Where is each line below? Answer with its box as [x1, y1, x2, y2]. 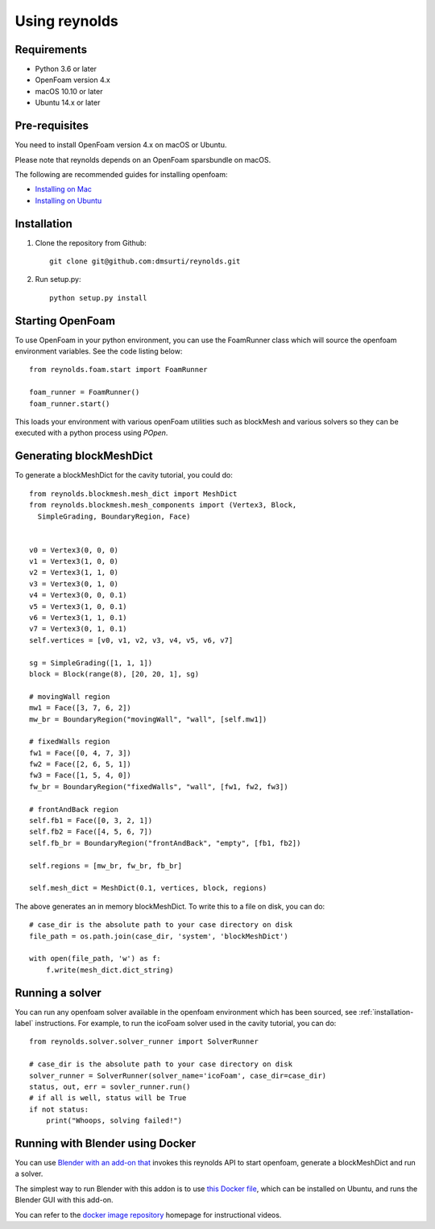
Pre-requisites [14, 119, 89, 133]
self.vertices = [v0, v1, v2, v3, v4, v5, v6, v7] [29, 635, 234, 644]
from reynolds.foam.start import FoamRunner [29, 365, 209, 374]
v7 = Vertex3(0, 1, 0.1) [29, 624, 127, 634]
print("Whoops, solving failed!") [45, 1116, 183, 1125]
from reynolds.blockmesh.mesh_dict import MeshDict [29, 489, 238, 499]
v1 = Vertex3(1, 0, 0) [29, 557, 119, 566]
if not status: [29, 1104, 89, 1114]
